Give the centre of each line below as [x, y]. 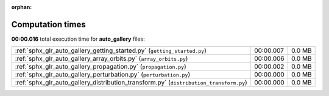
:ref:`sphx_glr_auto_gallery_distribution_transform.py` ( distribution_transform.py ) [131, 83]
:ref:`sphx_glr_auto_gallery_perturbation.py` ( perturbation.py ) [103, 75]
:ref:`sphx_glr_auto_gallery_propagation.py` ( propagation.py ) [101, 67]
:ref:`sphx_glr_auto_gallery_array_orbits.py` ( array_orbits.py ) [101, 59]
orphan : [22, 7]
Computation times [48, 24]
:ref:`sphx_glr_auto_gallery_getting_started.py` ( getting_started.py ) [111, 50]
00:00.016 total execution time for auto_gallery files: [78, 39]
